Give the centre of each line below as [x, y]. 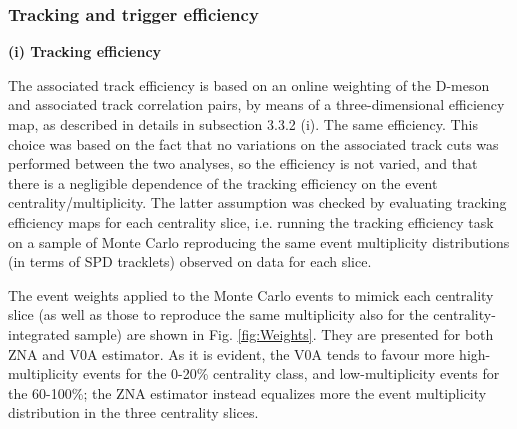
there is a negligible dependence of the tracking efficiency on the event [223, 182]
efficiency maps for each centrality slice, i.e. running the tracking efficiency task [251, 221]
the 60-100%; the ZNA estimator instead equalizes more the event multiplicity [247, 392]
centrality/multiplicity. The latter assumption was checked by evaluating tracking [257, 202]
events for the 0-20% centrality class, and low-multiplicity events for [291, 373]
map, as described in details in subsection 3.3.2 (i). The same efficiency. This [243, 124]
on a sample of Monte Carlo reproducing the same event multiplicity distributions [259, 241]
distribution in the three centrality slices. [133, 412]
